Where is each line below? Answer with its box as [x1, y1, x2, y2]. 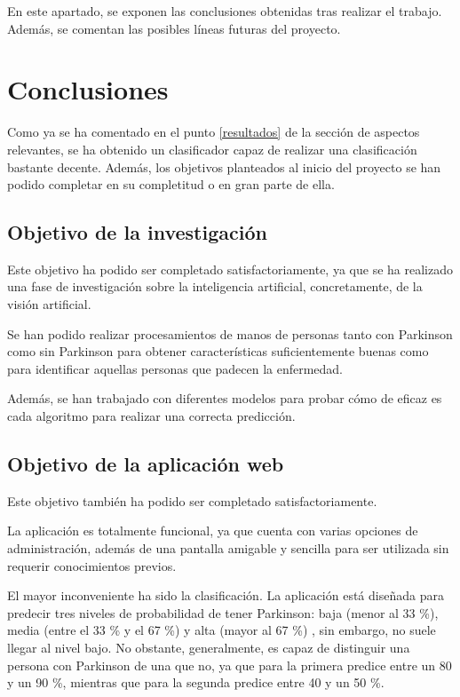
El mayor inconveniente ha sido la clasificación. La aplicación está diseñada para [7, 586, 444, 605]
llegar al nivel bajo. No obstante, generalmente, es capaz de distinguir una [7, 638, 410, 656]
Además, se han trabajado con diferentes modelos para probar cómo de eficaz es [7, 389, 442, 408]
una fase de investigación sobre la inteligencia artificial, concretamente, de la [7, 277, 423, 296]
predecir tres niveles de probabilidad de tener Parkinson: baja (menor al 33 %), [7, 603, 439, 622]
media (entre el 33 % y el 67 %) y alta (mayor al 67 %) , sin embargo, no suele [7, 621, 436, 639]
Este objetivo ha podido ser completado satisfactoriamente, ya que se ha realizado [7, 259, 453, 278]
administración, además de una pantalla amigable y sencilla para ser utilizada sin [7, 539, 449, 558]
